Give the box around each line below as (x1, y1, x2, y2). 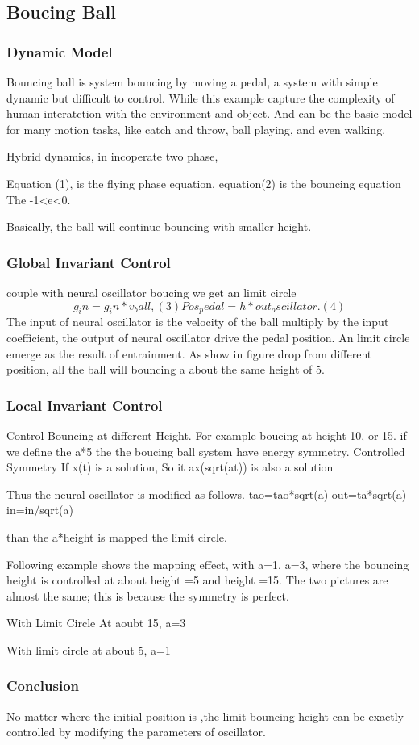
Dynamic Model (6, 41, 113, 61)
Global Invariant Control (6, 252, 171, 272)
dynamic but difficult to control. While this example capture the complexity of (6, 89, 395, 106)
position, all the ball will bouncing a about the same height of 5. (6, 361, 325, 378)
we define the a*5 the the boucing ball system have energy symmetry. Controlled (6, 442, 405, 459)
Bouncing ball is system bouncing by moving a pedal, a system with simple (6, 73, 378, 90)
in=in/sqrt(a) (6, 501, 73, 518)
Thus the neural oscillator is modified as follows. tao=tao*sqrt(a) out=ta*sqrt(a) (6, 485, 407, 502)
